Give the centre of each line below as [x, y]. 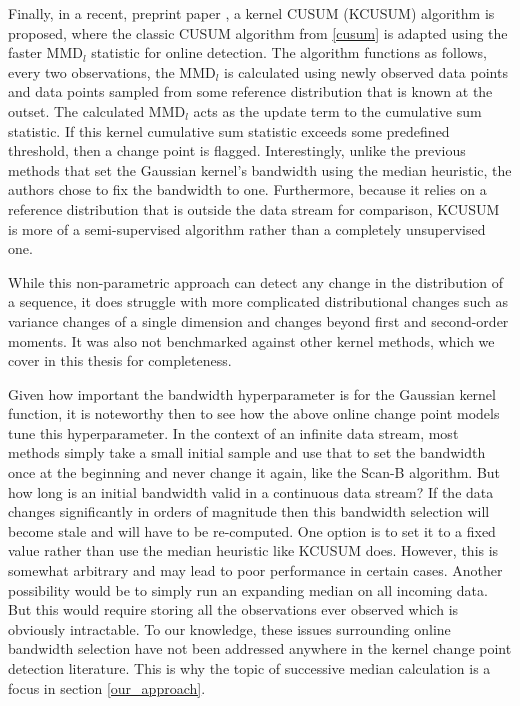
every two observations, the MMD [112, 71]
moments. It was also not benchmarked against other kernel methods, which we [251, 340]
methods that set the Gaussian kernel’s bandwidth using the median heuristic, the [260, 169]
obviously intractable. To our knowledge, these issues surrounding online [229, 628]
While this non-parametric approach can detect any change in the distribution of [256, 281]
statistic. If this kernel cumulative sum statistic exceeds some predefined [229, 130]
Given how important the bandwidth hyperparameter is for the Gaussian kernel [252, 393]
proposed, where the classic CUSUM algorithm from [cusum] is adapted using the [258, 32]
